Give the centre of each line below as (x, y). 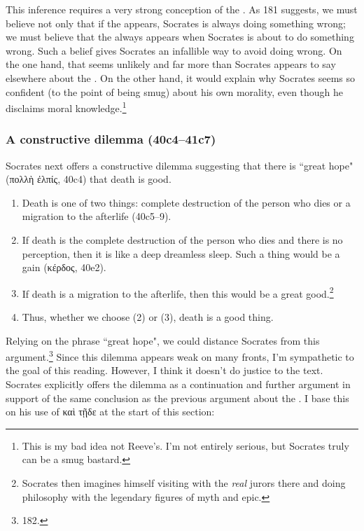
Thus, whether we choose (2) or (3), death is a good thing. (148, 317)
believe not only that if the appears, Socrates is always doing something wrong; (176, 23)
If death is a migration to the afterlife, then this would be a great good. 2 (178, 292)
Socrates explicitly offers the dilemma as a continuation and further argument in (178, 384)
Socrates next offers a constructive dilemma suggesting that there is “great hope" (180, 165)
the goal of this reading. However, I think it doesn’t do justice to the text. (164, 370)
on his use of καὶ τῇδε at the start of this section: (110, 412)
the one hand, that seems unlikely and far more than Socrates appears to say (171, 64)
